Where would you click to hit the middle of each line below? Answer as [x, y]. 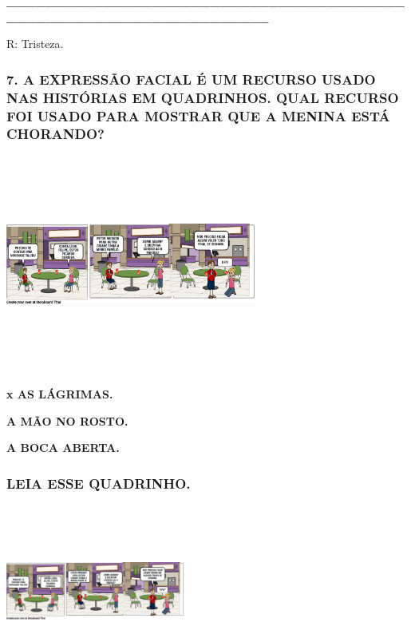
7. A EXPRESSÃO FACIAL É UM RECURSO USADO [191, 79]
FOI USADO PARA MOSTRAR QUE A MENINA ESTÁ [198, 115]
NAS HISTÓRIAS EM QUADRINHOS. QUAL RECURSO [203, 97]
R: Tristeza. [35, 44]
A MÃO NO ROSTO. [67, 420]
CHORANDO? [55, 134]
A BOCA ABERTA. [63, 448]
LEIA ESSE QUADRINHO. [99, 483]
